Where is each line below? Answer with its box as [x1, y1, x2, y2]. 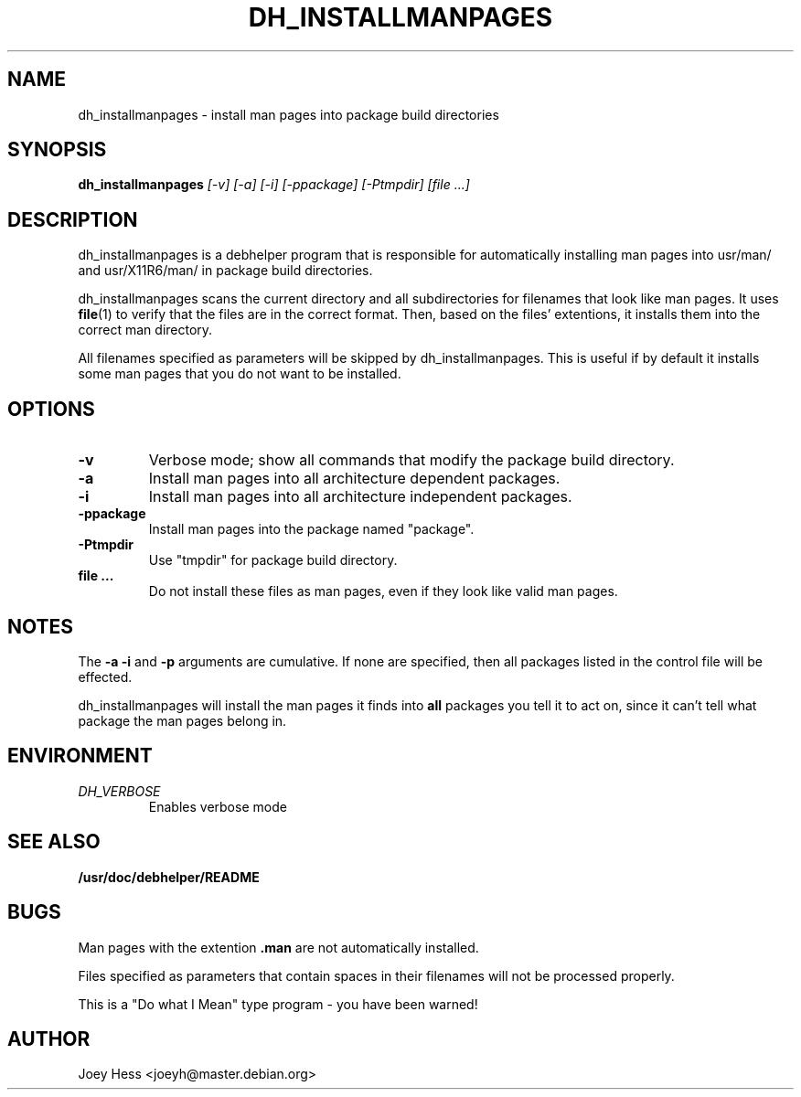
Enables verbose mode [148, 798, 287, 815]
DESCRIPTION [7, 208, 138, 231]
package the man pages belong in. [78, 712, 287, 729]
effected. [78, 668, 133, 685]
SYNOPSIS [7, 138, 107, 162]
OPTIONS [7, 397, 95, 421]
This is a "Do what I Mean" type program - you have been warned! [78, 996, 478, 1012]
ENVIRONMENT [7, 744, 153, 768]
